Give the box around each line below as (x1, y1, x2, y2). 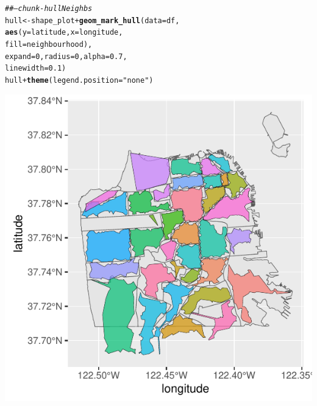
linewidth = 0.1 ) (5, 64, 66, 73)
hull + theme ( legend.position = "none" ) (5, 75, 154, 85)
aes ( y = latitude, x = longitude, (5, 28, 123, 37)
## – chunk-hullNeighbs (5, 4, 93, 13)
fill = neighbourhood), (5, 40, 93, 49)
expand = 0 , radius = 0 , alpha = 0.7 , (5, 52, 127, 61)
